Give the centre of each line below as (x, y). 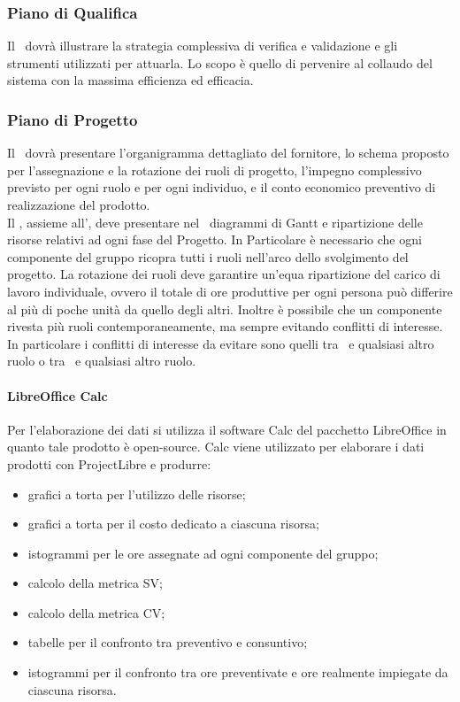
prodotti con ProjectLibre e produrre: (109, 463)
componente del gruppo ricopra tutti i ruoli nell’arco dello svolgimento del (208, 256)
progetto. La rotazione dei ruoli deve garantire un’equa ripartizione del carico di (224, 274)
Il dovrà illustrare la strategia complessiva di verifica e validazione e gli (203, 46)
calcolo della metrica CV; (96, 612)
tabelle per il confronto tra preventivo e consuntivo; (168, 642)
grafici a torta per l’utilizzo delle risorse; (137, 494)
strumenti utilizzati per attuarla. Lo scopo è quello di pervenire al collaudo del (220, 62)
